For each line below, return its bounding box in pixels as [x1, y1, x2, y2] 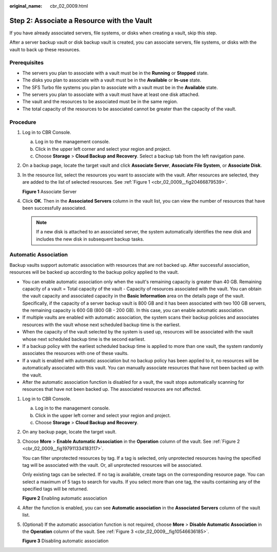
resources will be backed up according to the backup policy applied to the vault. [9, 269, 179, 275]
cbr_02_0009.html [50, 3, 88, 9]
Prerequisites [9, 59, 44, 66]
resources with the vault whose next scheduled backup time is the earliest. [22, 321, 181, 328]
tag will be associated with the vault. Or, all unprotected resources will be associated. [22, 462, 203, 468]
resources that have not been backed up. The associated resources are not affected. [22, 386, 202, 392]
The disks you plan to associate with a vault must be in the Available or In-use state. [22, 77, 202, 83]
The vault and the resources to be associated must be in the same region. [22, 98, 178, 105]
